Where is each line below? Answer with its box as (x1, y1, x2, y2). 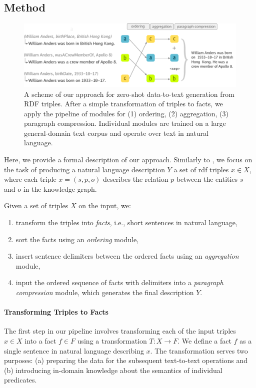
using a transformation (77, 335, 147, 346)
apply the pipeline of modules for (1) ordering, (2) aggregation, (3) (24, 108, 229, 118)
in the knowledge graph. (23, 183, 97, 194)
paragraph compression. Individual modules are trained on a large (24, 118, 226, 128)
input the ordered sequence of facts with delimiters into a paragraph (15, 277, 223, 288)
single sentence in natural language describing (4, 345, 144, 356)
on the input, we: (78, 200, 131, 211)
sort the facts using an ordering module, (15, 234, 138, 244)
